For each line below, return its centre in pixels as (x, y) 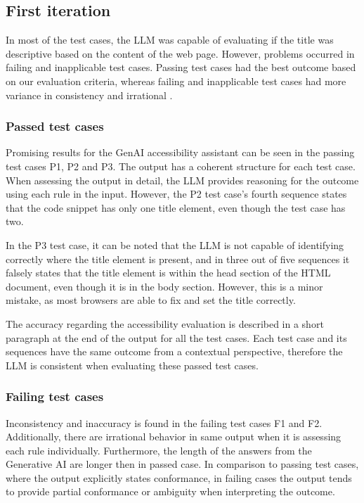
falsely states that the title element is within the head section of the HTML (168, 273)
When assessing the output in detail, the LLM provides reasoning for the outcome (182, 180)
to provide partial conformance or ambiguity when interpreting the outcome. (170, 491)
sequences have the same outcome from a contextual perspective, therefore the (174, 351)
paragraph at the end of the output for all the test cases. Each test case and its (176, 337)
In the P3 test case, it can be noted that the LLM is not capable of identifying (175, 244)
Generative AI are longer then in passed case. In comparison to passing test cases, (182, 464)
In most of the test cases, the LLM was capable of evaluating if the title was (170, 40)
